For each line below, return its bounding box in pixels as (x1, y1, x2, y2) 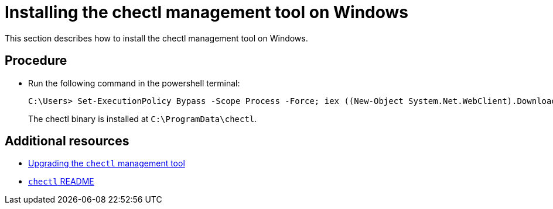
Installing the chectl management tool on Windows (5, 2, 408, 22)
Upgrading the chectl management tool (28, 158, 185, 169)
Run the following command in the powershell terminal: (28, 78, 240, 88)
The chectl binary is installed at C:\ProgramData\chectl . (28, 113, 257, 124)
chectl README (28, 176, 94, 187)
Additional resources (5, 134, 129, 149)
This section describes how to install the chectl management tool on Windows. (5, 33, 308, 43)
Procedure (5, 53, 67, 68)
